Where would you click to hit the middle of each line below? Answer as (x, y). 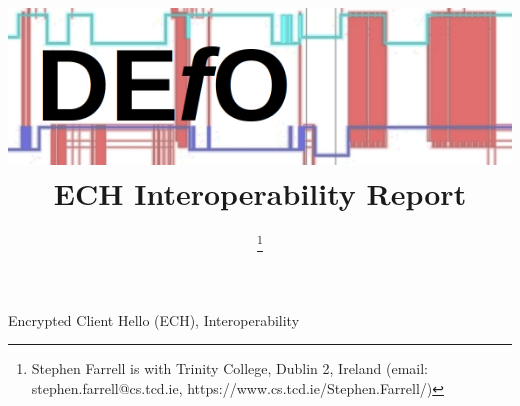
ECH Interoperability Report (260, 192)
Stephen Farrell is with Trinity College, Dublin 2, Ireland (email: (229, 368)
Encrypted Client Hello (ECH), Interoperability (154, 319)
